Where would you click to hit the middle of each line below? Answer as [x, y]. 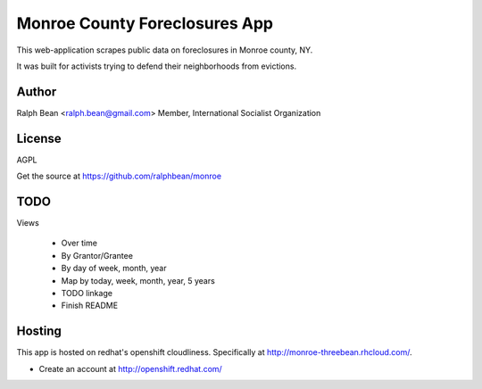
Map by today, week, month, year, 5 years [138, 280]
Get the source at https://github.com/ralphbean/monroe [119, 176]
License [39, 138]
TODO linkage [87, 293]
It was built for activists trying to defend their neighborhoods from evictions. [157, 66]
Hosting [39, 331]
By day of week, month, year [114, 269]
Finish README [90, 306]
